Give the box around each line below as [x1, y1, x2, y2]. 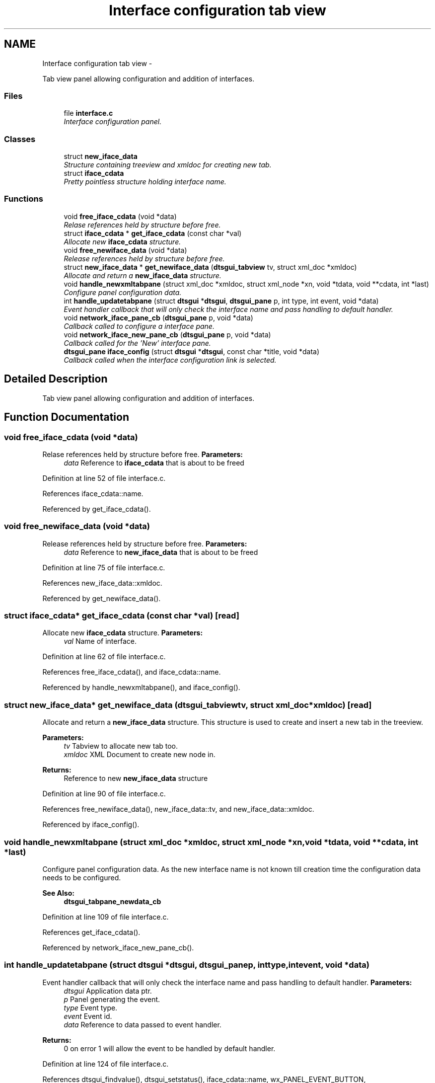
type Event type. [64, 1003, 118, 1012]
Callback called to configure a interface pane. [64, 321, 215, 330]
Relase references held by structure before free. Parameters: [42, 450, 243, 459]
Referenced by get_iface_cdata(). [42, 504, 151, 513]
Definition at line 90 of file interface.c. [42, 789, 166, 798]
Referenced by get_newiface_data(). [42, 594, 161, 603]
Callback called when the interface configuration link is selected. [64, 355, 277, 364]
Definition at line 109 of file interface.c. [42, 912, 169, 921]
